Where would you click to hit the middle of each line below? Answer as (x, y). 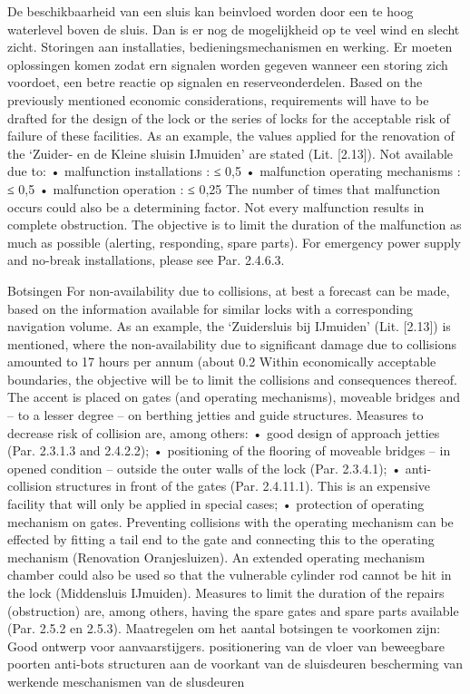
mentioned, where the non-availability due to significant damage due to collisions (232, 343)
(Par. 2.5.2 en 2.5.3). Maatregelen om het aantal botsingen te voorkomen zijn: (224, 628)
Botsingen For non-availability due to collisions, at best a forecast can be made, (229, 290)
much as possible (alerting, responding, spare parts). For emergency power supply (234, 242)
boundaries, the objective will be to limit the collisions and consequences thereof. (232, 379)
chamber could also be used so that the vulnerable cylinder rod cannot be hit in (230, 575)
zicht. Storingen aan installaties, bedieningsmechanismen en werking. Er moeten (230, 47)
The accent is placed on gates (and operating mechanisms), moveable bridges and (234, 397)
